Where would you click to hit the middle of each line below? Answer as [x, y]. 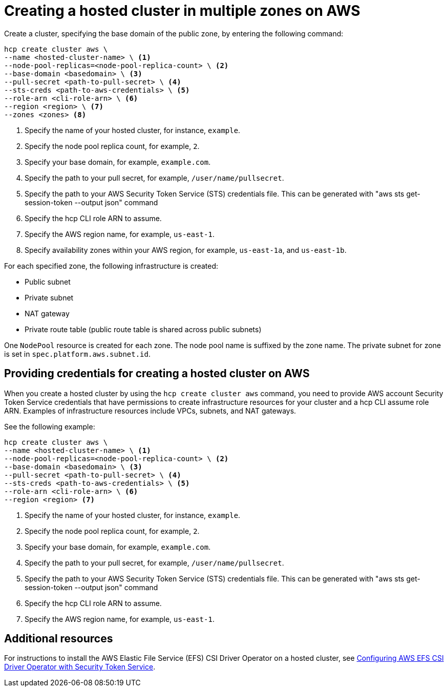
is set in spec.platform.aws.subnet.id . [78, 354]
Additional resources [59, 639]
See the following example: [50, 426]
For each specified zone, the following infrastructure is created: [111, 266]
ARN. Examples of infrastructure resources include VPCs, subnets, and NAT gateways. [150, 411]
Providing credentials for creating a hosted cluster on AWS [157, 374]
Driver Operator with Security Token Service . [80, 667]
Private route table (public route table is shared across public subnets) [143, 329]
